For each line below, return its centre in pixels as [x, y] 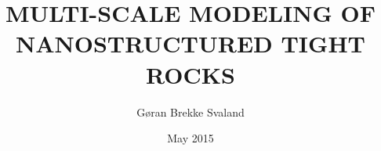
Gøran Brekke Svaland [190, 111]
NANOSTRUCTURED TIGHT [190, 43]
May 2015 [190, 138]
